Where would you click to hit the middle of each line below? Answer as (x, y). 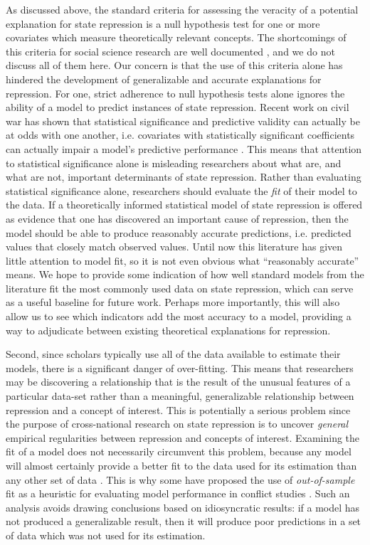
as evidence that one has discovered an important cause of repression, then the (177, 218)
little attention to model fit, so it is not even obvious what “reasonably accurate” (183, 260)
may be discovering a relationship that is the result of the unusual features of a (178, 382)
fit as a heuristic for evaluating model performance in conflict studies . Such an (178, 493)
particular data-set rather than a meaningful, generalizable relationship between (180, 396)
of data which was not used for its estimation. (106, 535)
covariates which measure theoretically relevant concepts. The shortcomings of (176, 37)
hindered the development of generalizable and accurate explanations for (164, 79)
